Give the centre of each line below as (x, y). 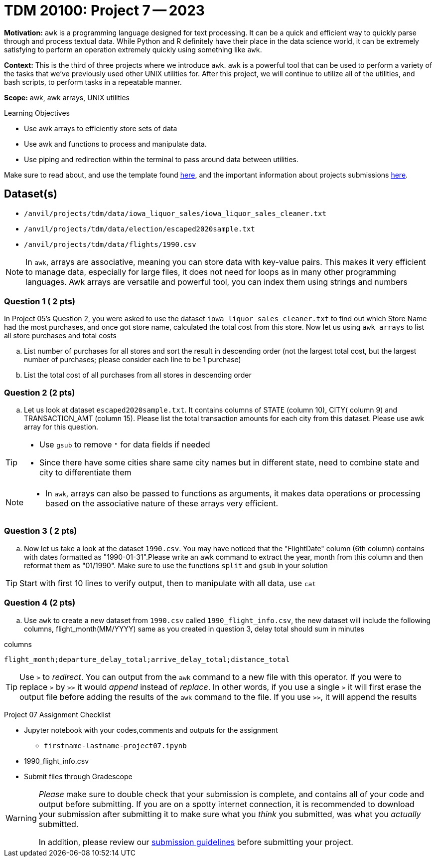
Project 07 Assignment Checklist (57, 714)
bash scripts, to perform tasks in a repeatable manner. (93, 82)
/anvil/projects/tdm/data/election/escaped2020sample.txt (140, 229)
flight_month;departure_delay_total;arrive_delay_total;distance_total (147, 659)
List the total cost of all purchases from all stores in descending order (138, 375)
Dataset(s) (31, 194)
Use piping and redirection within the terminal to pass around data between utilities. (161, 159)
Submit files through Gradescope (78, 776)
